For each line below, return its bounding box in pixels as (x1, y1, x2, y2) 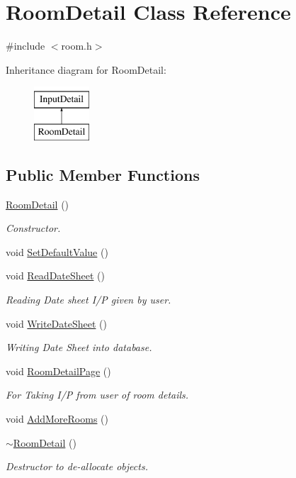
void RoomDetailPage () (6, 363, 111, 378)
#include (6, 38, 45, 53)
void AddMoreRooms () (6, 411, 108, 426)
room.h (61, 38, 92, 53)
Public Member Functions (6, 163, 200, 185)
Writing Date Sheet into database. (6, 340, 152, 355)
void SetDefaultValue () (6, 244, 108, 259)
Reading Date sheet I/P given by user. (6, 292, 171, 307)
